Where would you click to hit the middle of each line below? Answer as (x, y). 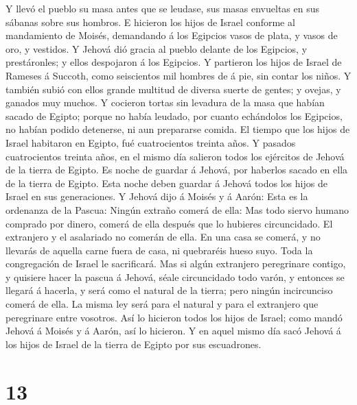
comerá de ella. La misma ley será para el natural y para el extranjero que (162, 304)
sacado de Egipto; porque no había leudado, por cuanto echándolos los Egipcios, (174, 115)
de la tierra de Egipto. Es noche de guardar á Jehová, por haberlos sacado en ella (177, 170)
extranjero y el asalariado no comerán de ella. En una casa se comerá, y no (163, 237)
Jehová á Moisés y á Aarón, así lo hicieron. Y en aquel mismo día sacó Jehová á (173, 331)
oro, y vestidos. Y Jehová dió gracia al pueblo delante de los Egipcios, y (157, 48)
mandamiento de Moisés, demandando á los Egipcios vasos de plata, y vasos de (172, 35)
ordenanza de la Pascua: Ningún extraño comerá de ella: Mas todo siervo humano (177, 209)
